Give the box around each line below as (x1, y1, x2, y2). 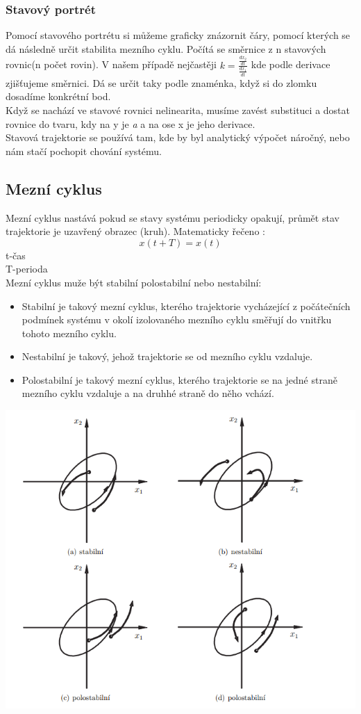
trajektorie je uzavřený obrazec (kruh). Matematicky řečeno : (6, 224, 265, 238)
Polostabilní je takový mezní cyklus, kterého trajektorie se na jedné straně (22, 372, 337, 387)
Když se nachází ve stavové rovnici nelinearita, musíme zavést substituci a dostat (6, 102, 350, 117)
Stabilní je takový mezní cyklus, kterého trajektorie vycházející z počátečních (22, 298, 351, 313)
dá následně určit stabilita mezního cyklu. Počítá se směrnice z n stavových (6, 41, 326, 56)
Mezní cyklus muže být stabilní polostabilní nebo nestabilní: (6, 275, 262, 289)
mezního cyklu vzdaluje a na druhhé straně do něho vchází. (22, 386, 274, 400)
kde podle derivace (251, 57, 330, 72)
